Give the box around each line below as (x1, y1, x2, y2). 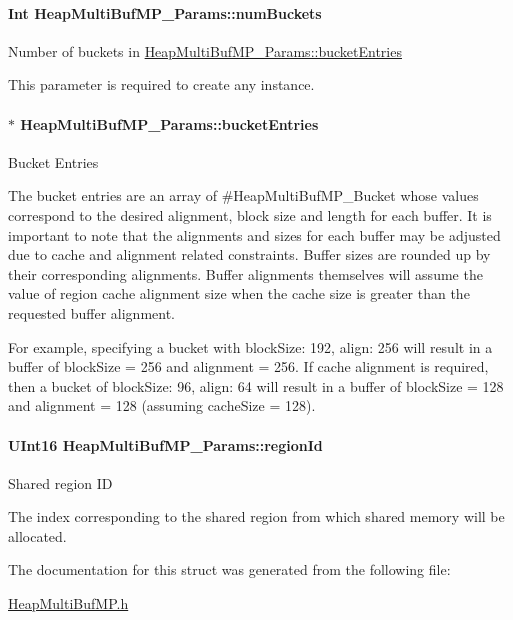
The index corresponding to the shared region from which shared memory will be (8, 506, 505, 527)
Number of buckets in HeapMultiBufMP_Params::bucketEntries (8, 40, 402, 61)
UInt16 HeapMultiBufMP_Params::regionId (8, 434, 323, 455)
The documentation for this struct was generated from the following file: (8, 559, 451, 580)
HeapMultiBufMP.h (8, 593, 129, 614)
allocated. (8, 525, 67, 546)
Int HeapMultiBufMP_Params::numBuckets (8, 2, 322, 23)
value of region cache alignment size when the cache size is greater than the (8, 283, 470, 304)
